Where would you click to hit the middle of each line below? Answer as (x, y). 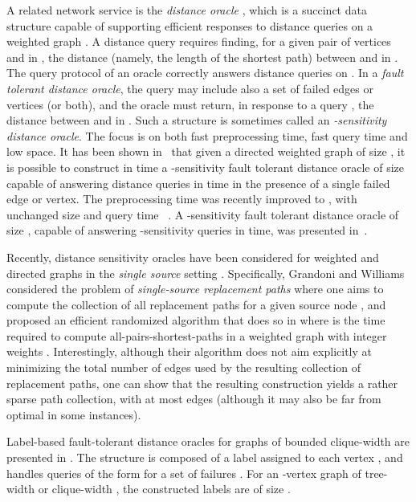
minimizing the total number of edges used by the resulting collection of (184, 367)
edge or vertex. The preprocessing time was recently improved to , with (182, 199)
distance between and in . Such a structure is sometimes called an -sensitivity (197, 120)
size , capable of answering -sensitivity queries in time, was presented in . (187, 230)
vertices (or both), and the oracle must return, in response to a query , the (190, 104)
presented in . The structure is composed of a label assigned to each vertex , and (205, 457)
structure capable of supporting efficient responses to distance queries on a (190, 25)
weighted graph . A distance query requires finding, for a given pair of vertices (199, 41)
